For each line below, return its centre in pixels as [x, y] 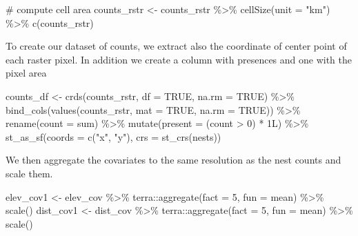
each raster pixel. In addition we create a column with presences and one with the [179, 59]
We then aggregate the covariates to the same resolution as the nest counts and [173, 160]
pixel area [26, 73]
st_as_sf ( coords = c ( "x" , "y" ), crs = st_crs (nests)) [113, 136]
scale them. [29, 173]
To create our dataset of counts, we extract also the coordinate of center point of [176, 46]
